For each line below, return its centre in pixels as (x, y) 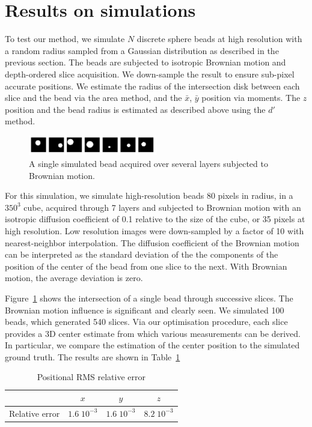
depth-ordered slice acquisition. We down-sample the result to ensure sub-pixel (150, 74)
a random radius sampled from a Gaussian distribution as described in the (142, 50)
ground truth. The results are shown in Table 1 (93, 356)
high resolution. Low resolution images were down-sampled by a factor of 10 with (154, 230)
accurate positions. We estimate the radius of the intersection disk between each (152, 86)
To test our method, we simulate (65, 39)
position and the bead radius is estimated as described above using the (135, 109)
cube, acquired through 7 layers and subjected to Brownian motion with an (162, 207)
